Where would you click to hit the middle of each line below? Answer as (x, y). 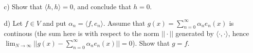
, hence (238, 33)
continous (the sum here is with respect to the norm (82, 33)
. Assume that (124, 23)
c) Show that (23, 6)
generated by (195, 33)
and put (54, 23)
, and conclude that (102, 6)
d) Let (13, 23)
